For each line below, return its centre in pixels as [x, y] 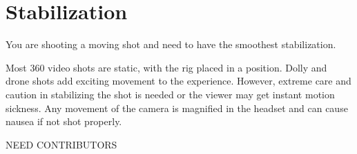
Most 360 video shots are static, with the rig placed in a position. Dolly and [166, 67]
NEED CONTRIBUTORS [61, 144]
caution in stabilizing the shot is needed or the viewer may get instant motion [170, 94]
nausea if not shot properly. [64, 121]
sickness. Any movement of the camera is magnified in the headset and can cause [177, 108]
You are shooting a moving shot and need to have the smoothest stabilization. [171, 44]
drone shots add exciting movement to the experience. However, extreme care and [178, 81]
